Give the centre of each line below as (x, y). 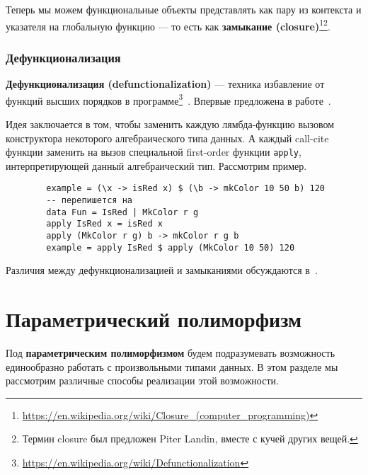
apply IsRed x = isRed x (104, 224)
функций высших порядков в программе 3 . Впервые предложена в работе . (168, 99)
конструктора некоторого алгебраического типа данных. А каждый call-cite (167, 138)
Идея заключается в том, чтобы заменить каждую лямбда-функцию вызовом (170, 124)
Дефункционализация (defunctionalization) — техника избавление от (165, 84)
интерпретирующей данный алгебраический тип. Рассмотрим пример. (156, 165)
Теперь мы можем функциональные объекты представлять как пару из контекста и (184, 9)
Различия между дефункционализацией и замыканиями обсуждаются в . (162, 270)
